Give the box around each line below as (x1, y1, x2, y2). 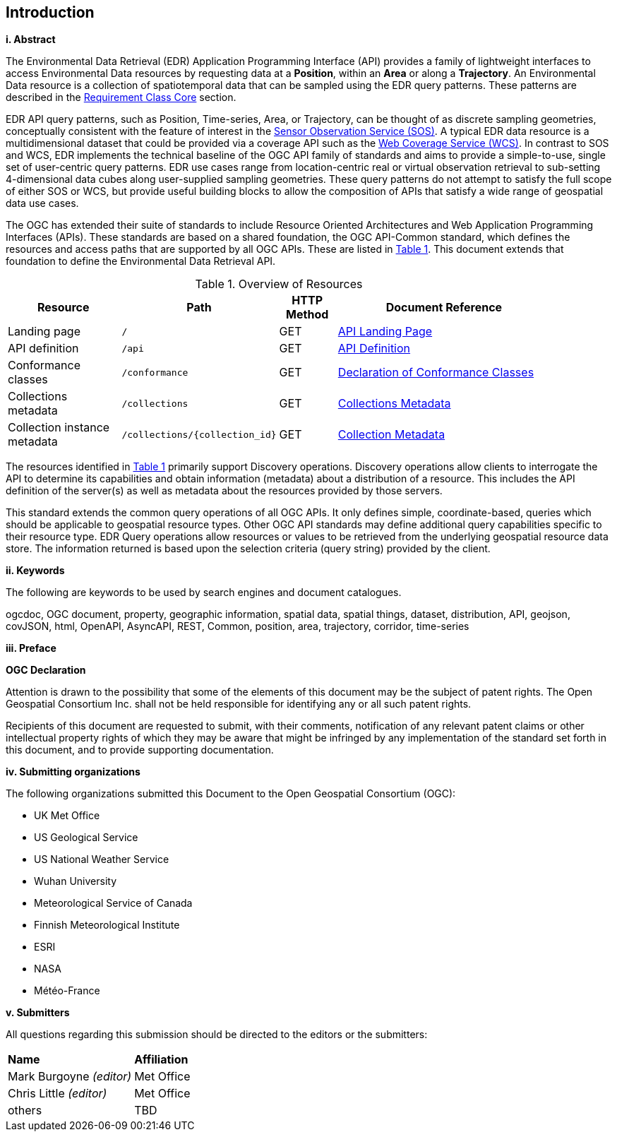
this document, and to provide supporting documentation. (6, 744, 274, 756)
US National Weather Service (34, 853, 169, 866)
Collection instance (8, 420, 110, 435)
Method (286, 307, 329, 322)
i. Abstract (6, 33, 56, 46)
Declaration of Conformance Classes (337, 365, 534, 380)
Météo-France (34, 984, 100, 997)
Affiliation (134, 1052, 188, 1067)
